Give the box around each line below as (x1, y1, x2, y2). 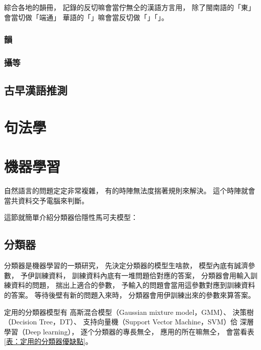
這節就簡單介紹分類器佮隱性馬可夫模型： (4, 212, 138, 222)
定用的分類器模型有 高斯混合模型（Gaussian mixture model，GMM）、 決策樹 (4, 306, 254, 317)
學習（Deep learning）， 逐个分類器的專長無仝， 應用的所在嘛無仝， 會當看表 (4, 326, 254, 336)
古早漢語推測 (4, 82, 67, 98)
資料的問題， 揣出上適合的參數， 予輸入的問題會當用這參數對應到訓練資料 (11, 280, 255, 290)
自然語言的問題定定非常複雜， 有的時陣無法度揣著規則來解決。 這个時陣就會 (4, 185, 255, 196)
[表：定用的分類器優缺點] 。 (4, 336, 93, 346)
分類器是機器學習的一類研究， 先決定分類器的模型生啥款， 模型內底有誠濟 (4, 260, 248, 271)
